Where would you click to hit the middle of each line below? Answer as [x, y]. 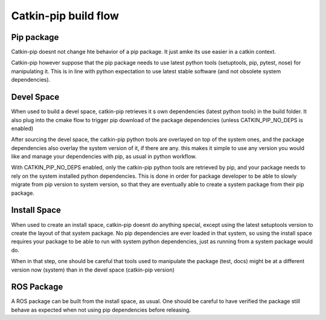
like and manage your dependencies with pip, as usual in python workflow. [104, 157]
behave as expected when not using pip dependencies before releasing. [101, 310]
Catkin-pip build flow [65, 16]
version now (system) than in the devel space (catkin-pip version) [93, 270]
